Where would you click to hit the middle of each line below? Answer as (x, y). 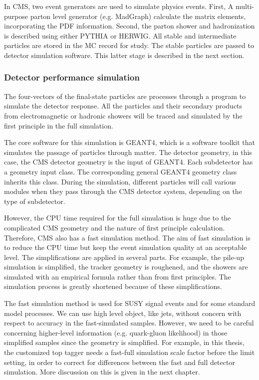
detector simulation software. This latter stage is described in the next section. (124, 55)
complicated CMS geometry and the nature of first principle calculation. (115, 227)
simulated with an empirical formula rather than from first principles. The (118, 276)
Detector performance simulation (72, 77)
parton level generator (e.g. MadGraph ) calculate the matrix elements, (138, 16)
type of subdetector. (35, 201)
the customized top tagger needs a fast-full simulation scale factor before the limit (129, 352)
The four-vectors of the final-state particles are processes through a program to (125, 96)
